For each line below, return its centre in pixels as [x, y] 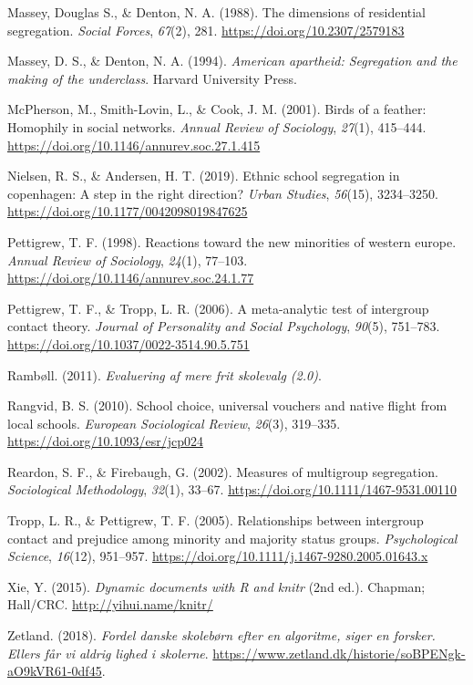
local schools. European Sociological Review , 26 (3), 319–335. [174, 423]
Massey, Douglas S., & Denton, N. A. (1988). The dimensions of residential [217, 12]
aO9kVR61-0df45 [55, 671]
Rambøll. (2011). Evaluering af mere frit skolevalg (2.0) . [165, 374]
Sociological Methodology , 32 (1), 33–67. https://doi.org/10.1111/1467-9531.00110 [232, 489]
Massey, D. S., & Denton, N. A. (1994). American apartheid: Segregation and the [232, 61]
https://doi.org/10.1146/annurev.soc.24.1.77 [131, 278]
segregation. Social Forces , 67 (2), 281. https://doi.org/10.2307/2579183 [206, 30]
